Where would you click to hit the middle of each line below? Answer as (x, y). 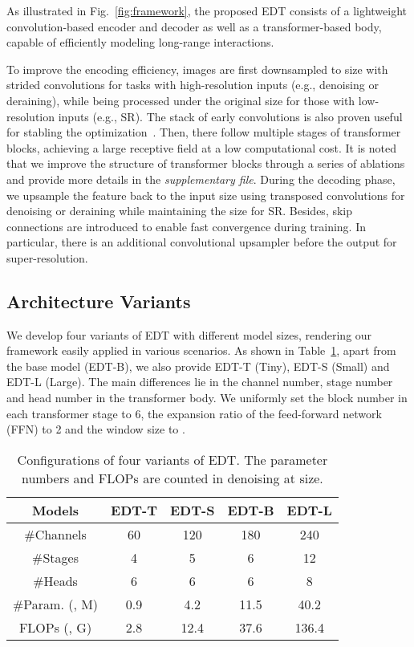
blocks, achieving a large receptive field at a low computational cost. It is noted (201, 147)
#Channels (55, 534)
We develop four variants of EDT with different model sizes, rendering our (189, 334)
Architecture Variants (99, 301)
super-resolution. (47, 257)
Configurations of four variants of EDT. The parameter (172, 459)
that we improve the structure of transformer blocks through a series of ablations (206, 163)
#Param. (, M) (56, 604)
